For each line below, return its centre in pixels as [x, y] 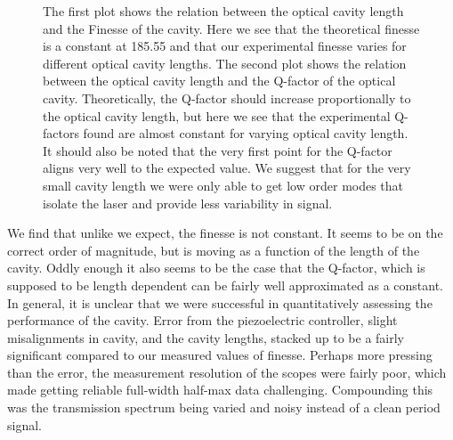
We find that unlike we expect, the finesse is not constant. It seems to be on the [225, 233]
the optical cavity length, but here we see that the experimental [217, 115]
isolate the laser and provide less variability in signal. [188, 203]
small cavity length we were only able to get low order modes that [223, 185]
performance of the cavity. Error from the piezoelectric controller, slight [202, 320]
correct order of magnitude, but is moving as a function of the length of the [214, 250]
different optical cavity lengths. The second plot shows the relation [225, 63]
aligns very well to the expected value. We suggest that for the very [227, 168]
